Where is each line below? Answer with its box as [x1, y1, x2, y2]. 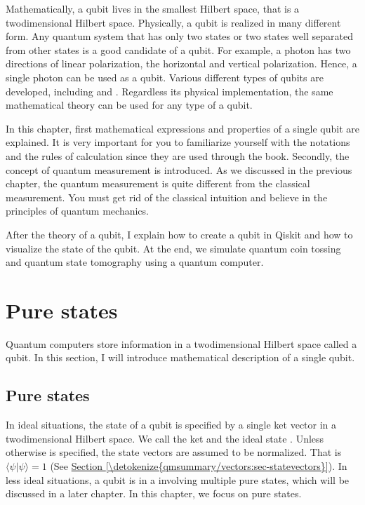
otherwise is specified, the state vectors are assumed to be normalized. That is [6, 445, 342, 459]
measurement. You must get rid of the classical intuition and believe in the [6, 189, 328, 204]
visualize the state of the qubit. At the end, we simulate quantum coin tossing [6, 241, 341, 255]
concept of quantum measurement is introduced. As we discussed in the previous [6, 162, 352, 177]
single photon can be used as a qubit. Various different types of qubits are [6, 69, 324, 84]
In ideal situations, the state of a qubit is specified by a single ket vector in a [6, 417, 337, 432]
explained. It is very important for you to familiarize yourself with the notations [6, 135, 350, 149]
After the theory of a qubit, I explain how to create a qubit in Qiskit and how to [6, 227, 353, 241]
